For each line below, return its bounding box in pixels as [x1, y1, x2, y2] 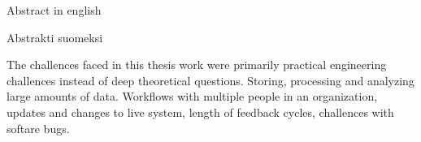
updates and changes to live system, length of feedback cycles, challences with [7, 103, 394, 120]
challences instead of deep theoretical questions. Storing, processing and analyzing [7, 71, 414, 88]
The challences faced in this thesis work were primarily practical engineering [7, 56, 387, 73]
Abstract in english [7, 2, 102, 18]
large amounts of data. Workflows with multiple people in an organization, [7, 88, 378, 105]
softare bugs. [7, 119, 70, 136]
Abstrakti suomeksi [7, 28, 103, 45]
